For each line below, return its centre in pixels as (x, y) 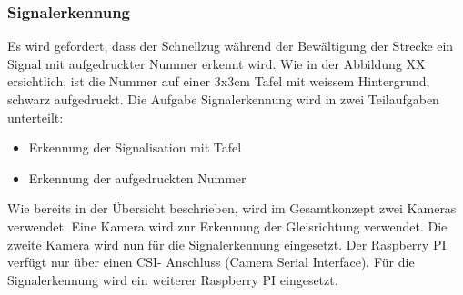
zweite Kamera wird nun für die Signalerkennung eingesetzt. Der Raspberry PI (227, 244)
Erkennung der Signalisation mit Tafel (135, 147)
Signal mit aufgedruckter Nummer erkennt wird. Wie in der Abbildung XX (216, 63)
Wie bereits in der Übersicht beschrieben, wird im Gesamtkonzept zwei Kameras (232, 208)
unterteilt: (35, 117)
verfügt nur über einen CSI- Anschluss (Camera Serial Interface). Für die (211, 262)
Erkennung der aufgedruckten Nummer (137, 177)
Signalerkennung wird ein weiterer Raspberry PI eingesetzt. (173, 279)
